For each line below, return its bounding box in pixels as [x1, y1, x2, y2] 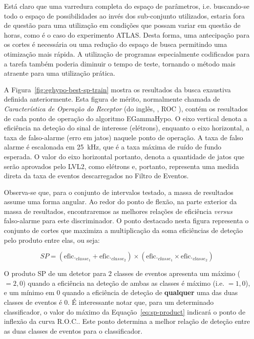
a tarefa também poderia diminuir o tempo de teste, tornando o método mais [4, 58, 235, 68]
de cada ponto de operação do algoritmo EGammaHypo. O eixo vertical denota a [4, 113, 247, 123]
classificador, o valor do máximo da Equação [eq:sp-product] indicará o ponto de [4, 306, 246, 317]
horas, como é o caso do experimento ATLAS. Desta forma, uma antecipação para [4, 29, 250, 40]
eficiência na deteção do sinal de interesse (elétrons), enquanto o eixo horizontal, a [4, 123, 250, 133]
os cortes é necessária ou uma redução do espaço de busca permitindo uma [4, 39, 227, 49]
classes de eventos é [4, 297, 62, 307]
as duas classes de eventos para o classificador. [4, 325, 143, 336]
